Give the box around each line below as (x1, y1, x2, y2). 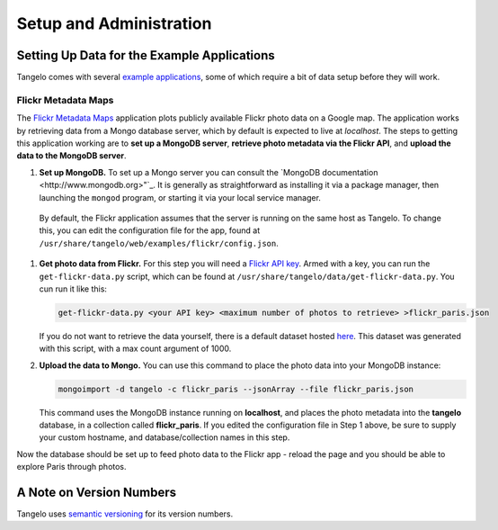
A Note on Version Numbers (16, 484, 177, 499)
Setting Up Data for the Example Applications (16, 48, 275, 63)
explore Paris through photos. (16, 462, 127, 472)
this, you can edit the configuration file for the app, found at (39, 225, 261, 236)
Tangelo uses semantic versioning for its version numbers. (16, 508, 234, 519)
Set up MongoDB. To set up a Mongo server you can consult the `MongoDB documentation (39, 166, 378, 177)
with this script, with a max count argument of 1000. (39, 343, 232, 355)
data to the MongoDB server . (16, 150, 127, 161)
